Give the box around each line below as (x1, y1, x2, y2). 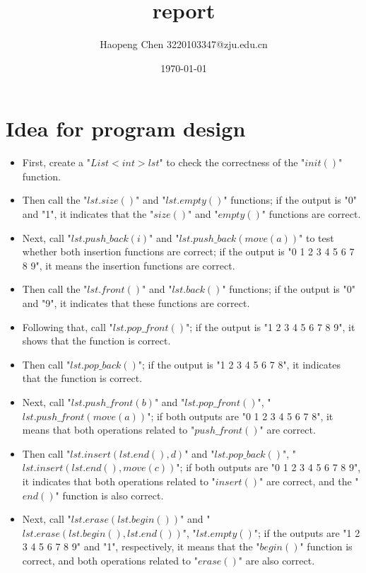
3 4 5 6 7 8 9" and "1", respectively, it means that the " (22, 539, 260, 554)
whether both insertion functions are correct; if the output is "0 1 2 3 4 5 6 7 (22, 244, 355, 259)
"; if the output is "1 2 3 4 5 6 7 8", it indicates (138, 357, 341, 371)
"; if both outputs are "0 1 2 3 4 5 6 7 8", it (147, 408, 333, 423)
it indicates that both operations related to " (22, 473, 216, 488)
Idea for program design (6, 114, 246, 143)
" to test (299, 230, 334, 245)
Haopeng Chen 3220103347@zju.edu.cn (100, 37, 268, 52)
